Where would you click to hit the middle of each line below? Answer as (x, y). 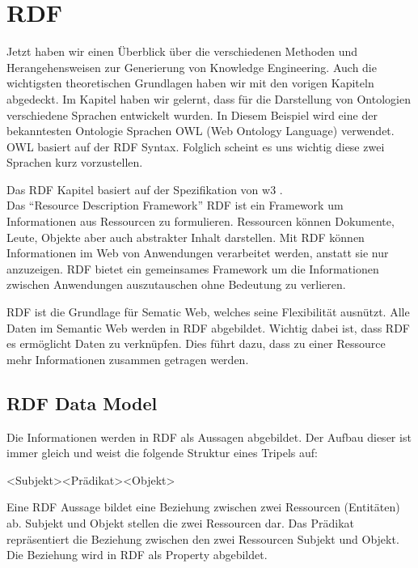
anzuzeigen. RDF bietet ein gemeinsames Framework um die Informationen (193, 268)
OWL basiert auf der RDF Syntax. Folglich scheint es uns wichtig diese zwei (196, 146)
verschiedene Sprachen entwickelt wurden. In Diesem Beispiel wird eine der (192, 114)
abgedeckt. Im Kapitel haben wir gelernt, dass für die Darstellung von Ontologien (209, 98)
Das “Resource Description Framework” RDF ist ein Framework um (175, 205)
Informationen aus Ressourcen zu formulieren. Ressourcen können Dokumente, (201, 221)
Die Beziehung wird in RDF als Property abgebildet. (137, 555)
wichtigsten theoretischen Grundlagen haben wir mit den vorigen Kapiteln (190, 83)
